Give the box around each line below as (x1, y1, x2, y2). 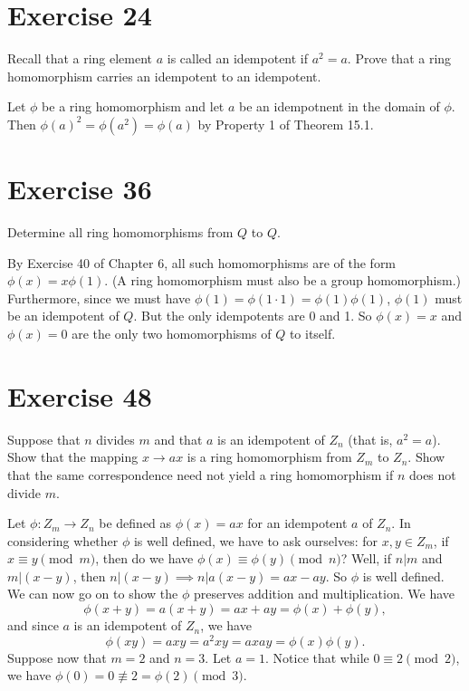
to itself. (289, 324, 336, 342)
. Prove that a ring (347, 49, 452, 68)
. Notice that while (265, 648, 369, 667)
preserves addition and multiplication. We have (193, 584, 455, 603)
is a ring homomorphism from (187, 447, 352, 466)
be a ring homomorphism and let (42, 97, 225, 116)
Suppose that (7, 429, 81, 448)
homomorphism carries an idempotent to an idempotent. (7, 66, 321, 85)
